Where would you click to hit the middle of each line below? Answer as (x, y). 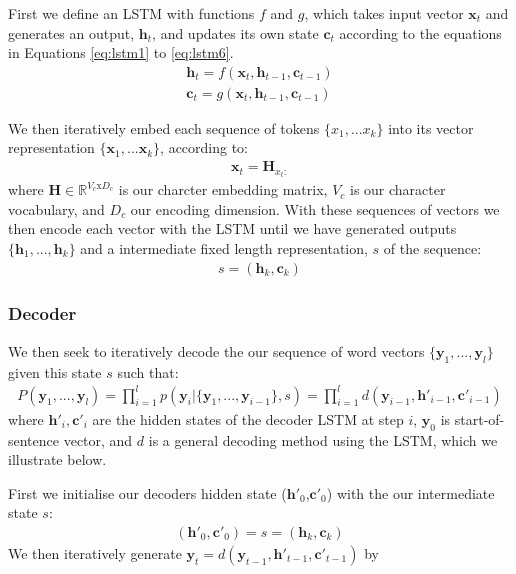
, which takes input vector (384, 13)
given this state (55, 371)
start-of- (479, 418)
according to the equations (420, 32)
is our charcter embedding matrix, (223, 189)
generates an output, (71, 32)
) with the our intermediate (410, 492)
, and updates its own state (235, 32)
